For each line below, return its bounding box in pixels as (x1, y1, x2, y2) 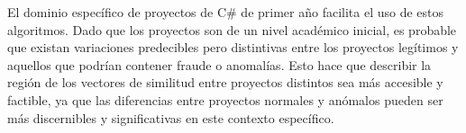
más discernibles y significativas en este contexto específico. (7, 108, 334, 127)
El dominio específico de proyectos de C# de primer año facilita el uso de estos (7, 3, 444, 21)
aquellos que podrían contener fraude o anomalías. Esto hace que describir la (7, 55, 432, 74)
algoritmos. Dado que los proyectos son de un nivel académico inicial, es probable (7, 20, 457, 39)
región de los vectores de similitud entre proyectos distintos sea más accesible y (7, 73, 443, 92)
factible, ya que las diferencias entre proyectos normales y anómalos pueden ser (7, 90, 443, 109)
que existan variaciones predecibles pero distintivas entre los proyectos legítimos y (7, 38, 459, 57)
